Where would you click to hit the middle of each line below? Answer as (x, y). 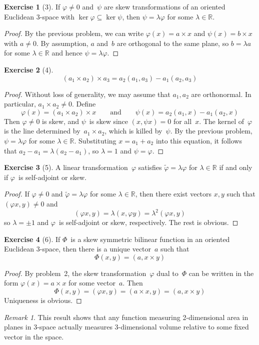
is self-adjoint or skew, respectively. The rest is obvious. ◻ (148, 222)
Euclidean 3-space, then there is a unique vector (78, 249)
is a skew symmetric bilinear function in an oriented (150, 239)
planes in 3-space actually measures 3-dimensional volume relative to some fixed (126, 327)
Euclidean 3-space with (39, 16)
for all (182, 121)
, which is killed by (133, 131)
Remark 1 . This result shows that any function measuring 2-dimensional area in (126, 317)
